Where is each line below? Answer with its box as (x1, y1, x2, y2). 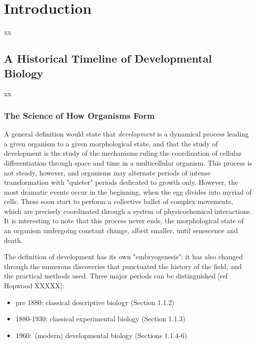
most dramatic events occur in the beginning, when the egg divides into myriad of (4, 186, 252, 197)
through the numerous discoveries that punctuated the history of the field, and (4, 261, 242, 271)
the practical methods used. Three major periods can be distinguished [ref (4, 271, 228, 281)
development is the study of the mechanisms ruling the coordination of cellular (4, 148, 242, 158)
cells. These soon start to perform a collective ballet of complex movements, (4, 196, 233, 206)
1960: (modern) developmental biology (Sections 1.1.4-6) (15, 330, 187, 340)
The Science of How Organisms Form (4, 109, 155, 121)
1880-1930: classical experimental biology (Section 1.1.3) (15, 313, 185, 324)
